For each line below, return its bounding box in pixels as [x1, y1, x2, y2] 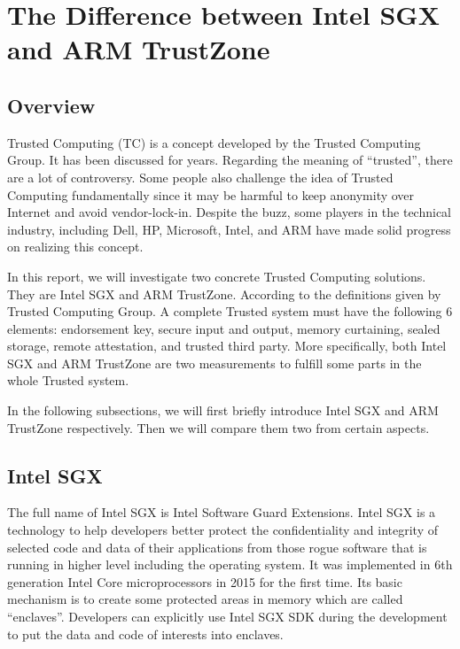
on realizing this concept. [7, 237, 144, 256]
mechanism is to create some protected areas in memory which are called [7, 590, 403, 608]
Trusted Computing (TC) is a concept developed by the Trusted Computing [7, 133, 421, 151]
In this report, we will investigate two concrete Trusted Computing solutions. [7, 267, 426, 285]
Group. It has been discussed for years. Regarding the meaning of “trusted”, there [7, 151, 453, 169]
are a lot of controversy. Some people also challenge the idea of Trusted [7, 167, 394, 186]
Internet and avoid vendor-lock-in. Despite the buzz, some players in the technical [7, 203, 452, 221]
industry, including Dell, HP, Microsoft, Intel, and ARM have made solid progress [7, 220, 451, 238]
